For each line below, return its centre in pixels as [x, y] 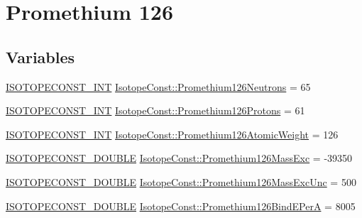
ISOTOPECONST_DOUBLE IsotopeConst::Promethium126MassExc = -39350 [179, 158]
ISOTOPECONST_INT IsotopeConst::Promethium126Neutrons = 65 [158, 86]
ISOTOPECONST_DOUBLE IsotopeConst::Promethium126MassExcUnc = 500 [181, 181]
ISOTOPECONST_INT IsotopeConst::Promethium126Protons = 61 [155, 110]
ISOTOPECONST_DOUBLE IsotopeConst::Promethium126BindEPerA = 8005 [181, 206]
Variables [40, 56]
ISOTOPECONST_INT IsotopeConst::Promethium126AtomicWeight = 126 [172, 134]
